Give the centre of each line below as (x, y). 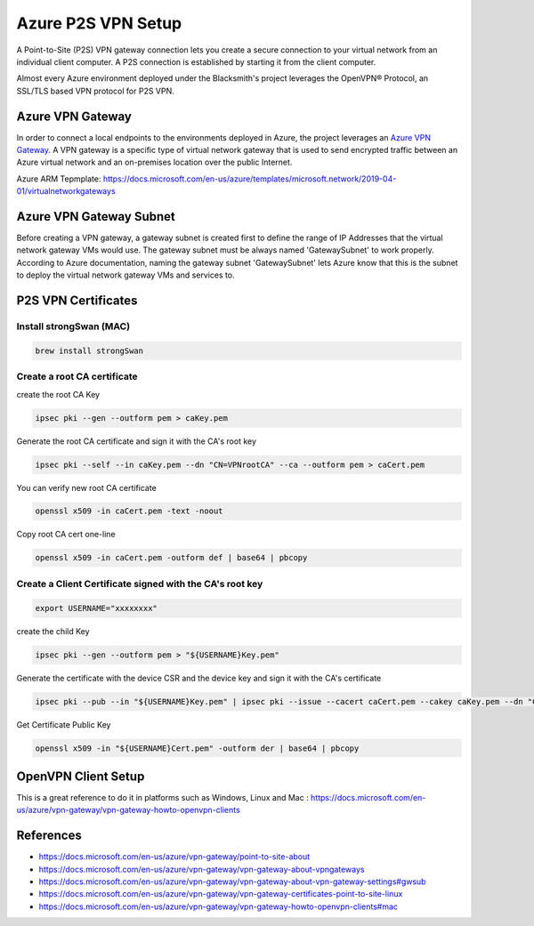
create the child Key (53, 631)
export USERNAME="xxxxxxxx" (96, 608)
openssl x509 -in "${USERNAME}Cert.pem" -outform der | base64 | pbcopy (197, 748)
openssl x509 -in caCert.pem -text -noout (129, 511)
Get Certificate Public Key (64, 724)
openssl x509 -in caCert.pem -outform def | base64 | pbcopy (171, 558)
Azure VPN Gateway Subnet (96, 217)
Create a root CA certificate (77, 376)
